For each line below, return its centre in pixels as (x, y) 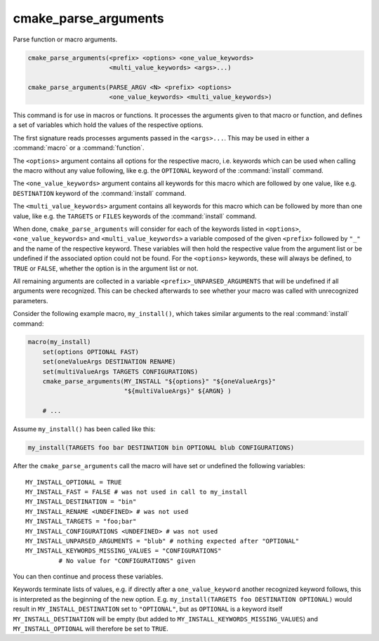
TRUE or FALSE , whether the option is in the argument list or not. (106, 268)
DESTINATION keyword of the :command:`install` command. (100, 193)
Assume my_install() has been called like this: (84, 429)
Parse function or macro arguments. (65, 39)
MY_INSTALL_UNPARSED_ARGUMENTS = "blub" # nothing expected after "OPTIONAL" (162, 541)
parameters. (31, 300)
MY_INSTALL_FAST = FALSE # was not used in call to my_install (137, 492)
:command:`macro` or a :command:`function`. (79, 148)
